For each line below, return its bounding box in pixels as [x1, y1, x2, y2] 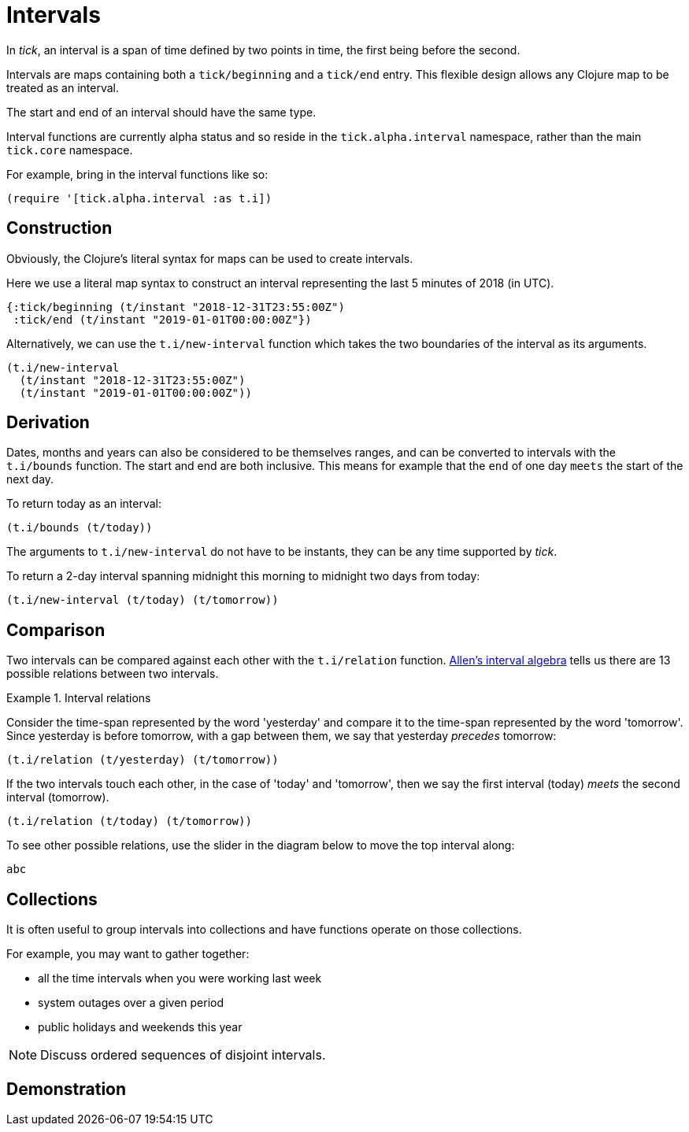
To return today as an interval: [6, 497, 162, 511]
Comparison [6, 620, 106, 640]
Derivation [6, 412, 90, 433]
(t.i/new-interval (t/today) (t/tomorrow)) [6, 594, 279, 607]
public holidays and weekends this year [38, 1020, 243, 1034]
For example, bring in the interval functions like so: [6, 167, 269, 181]
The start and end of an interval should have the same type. [6, 105, 317, 119]
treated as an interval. [6, 80, 119, 94]
